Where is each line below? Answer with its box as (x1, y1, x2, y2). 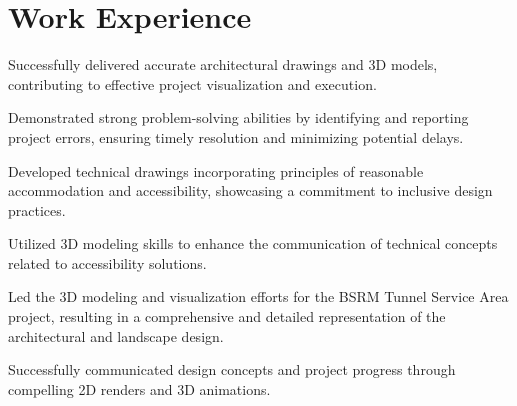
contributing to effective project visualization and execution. (8, 73, 377, 94)
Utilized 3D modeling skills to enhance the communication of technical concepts (8, 233, 498, 254)
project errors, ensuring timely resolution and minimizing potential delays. (8, 126, 464, 147)
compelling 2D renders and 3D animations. (8, 378, 271, 399)
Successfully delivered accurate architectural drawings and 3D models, (8, 54, 438, 75)
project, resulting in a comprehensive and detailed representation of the (8, 306, 446, 327)
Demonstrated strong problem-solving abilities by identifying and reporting (8, 107, 469, 128)
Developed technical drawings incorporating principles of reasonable (8, 160, 424, 181)
